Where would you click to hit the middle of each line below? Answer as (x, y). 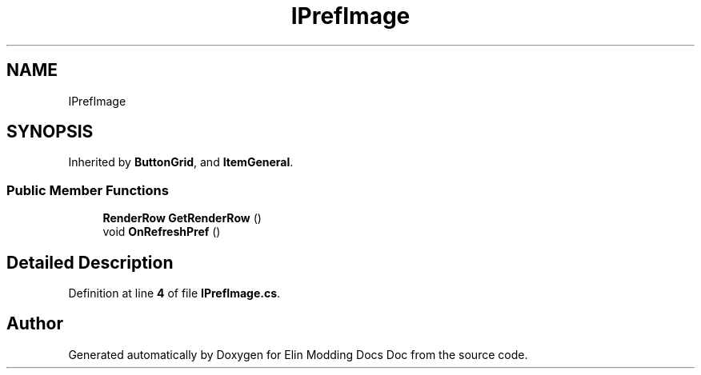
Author (35, 324)
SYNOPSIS (50, 132)
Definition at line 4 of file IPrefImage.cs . (174, 293)
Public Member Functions (88, 190)
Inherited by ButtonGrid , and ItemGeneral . (181, 162)
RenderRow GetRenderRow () (182, 218)
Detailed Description (90, 262)
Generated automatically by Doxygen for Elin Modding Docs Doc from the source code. (298, 354)
